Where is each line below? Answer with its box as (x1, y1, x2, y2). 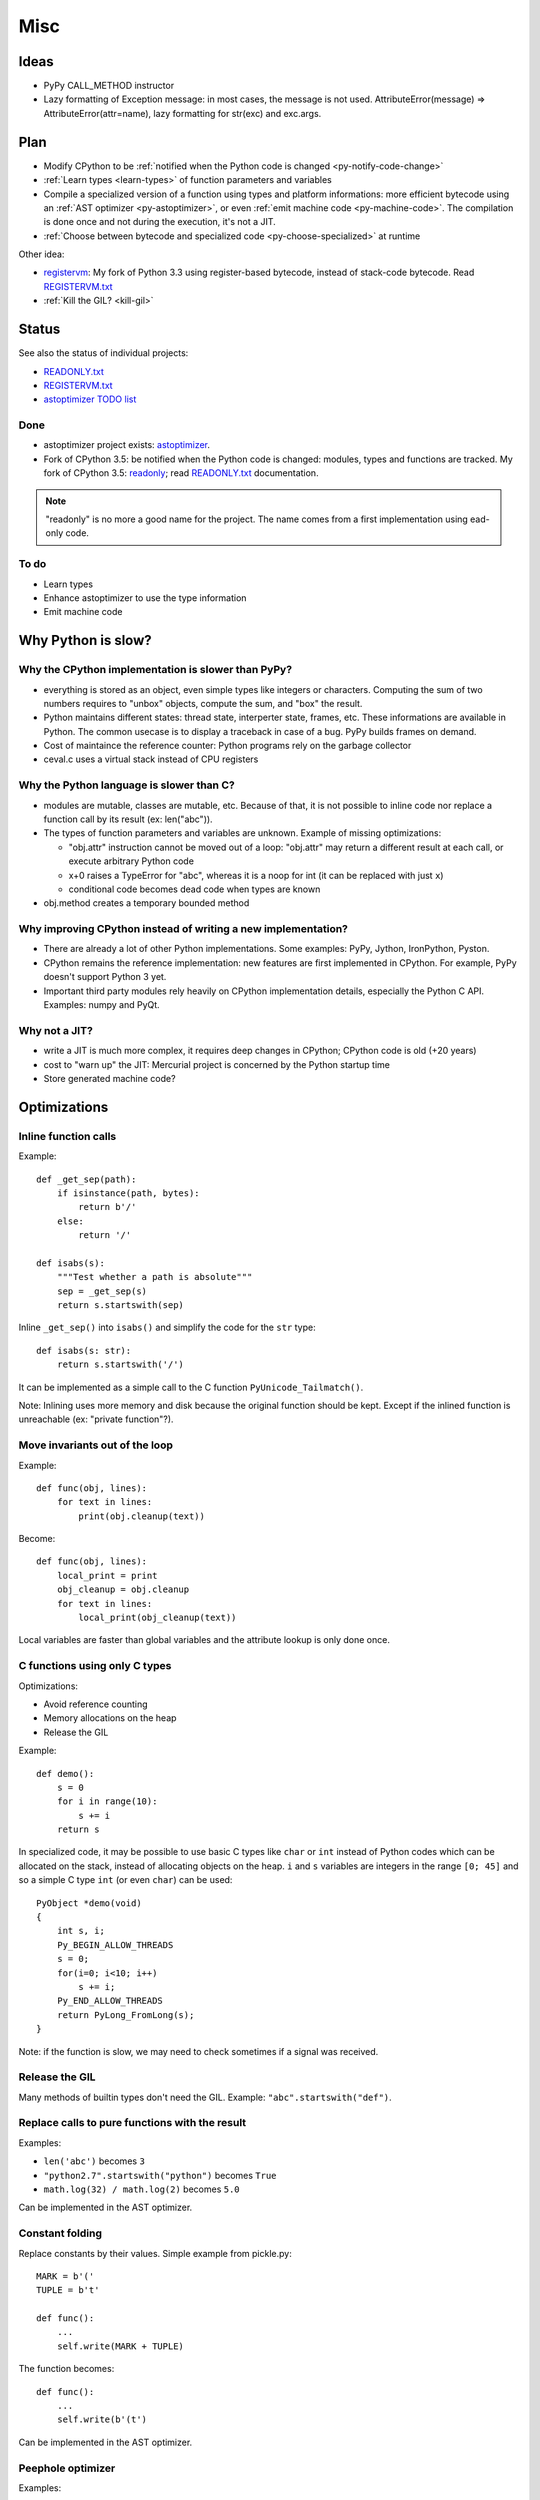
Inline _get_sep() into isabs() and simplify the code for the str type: (18, 1321, 316, 1334)
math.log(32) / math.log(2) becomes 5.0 (43, 2183, 240, 2195)
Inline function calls (18, 1129, 117, 1143)
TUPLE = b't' (36, 2285, 100, 2296)
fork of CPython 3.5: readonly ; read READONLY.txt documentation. (43, 467, 319, 479)
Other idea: (18, 248, 65, 260)
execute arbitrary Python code (68, 855, 195, 867)
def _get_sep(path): (36, 1173, 137, 1185)
